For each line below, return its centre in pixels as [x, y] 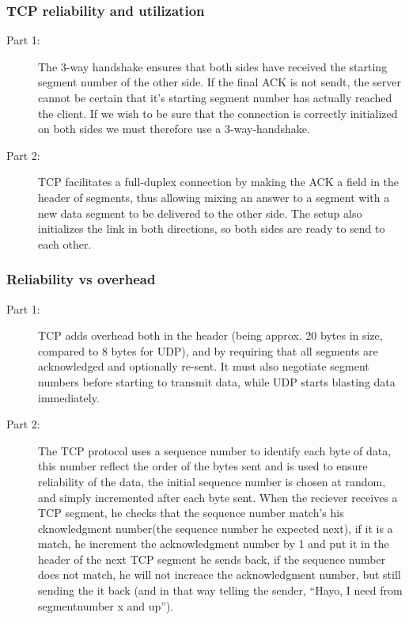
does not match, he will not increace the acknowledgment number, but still [220, 574]
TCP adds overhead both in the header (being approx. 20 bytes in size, [210, 335]
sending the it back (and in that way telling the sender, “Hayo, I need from [220, 590]
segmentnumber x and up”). [106, 605]
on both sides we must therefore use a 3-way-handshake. [174, 129]
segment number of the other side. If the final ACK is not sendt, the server [220, 82]
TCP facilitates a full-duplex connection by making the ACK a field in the [219, 182]
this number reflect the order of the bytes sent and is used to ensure [203, 466]
